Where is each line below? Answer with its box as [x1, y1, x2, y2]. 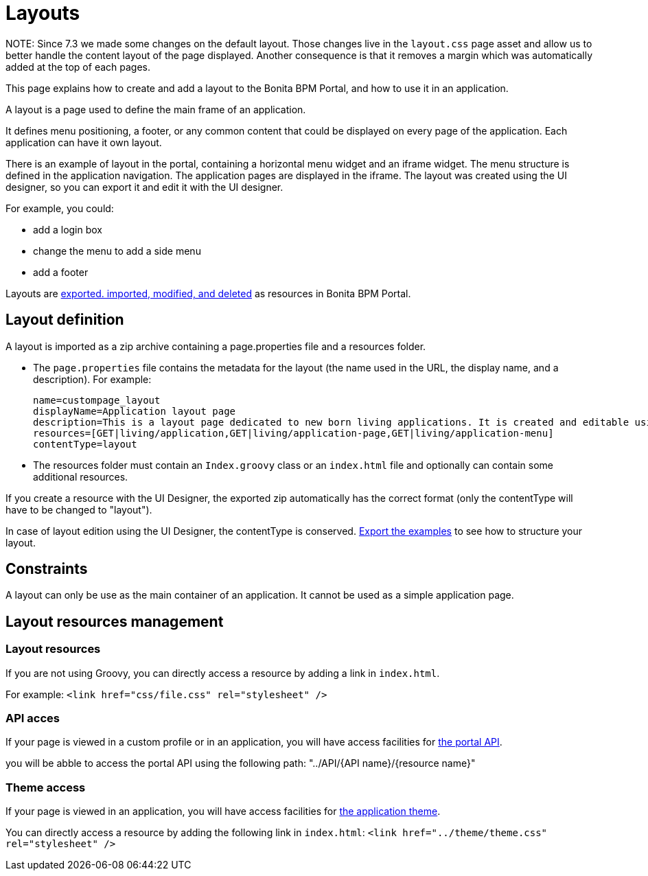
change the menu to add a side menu [33, 244, 201, 257]
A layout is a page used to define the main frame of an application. [5, 103, 306, 115]
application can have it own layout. [5, 136, 162, 148]
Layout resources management [5, 612, 224, 630]
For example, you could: [5, 202, 114, 214]
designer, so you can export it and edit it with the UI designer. [5, 181, 283, 193]
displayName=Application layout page [33, 405, 236, 417]
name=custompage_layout [33, 394, 161, 406]
